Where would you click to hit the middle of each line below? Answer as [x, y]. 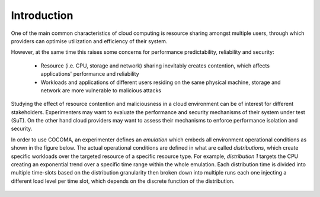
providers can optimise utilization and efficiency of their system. [89, 41]
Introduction [42, 15]
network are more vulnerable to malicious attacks [101, 90]
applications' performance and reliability [90, 74]
